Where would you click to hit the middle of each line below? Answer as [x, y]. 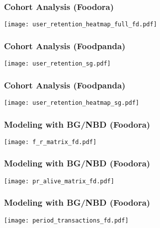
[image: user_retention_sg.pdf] [57, 64]
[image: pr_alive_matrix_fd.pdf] [59, 181]
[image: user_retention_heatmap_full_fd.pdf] [80, 25]
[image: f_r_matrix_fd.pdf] [50, 142]
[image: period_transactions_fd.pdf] [66, 220]
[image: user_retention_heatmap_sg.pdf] [72, 103]
